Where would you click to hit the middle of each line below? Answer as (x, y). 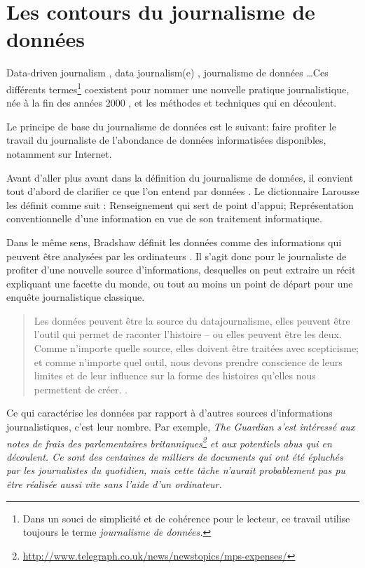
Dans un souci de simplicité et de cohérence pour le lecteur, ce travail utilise (186, 518)
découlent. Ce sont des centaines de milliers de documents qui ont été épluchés (175, 456)
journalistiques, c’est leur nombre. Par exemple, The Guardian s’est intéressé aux (181, 427)
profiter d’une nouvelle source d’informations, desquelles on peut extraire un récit (181, 270)
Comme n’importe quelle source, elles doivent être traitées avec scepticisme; (197, 348)
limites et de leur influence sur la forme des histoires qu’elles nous (175, 376)
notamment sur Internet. (59, 153)
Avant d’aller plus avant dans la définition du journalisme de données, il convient (180, 177)
